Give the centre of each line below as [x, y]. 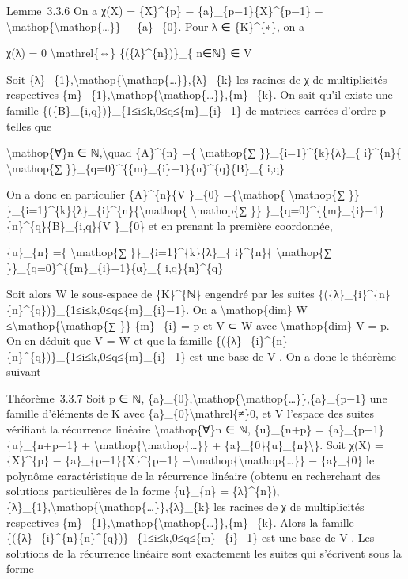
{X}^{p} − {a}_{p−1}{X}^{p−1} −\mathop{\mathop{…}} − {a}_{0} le [191, 460]
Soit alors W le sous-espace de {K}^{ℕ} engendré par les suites [161, 294]
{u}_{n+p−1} [42, 444]
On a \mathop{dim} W [250, 309]
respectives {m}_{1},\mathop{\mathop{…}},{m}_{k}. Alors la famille [180, 522]
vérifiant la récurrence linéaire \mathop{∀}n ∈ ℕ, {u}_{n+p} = [165, 429]
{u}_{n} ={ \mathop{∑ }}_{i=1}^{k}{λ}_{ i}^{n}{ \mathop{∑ [169, 252]
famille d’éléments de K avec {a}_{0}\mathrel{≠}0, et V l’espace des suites [190, 413]
